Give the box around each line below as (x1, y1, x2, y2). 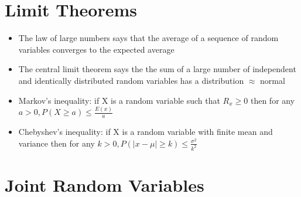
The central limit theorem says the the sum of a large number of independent (18, 63, 296, 75)
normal (260, 74, 285, 86)
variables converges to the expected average (18, 43, 175, 55)
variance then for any (18, 137, 95, 149)
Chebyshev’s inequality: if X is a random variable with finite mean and (18, 125, 273, 138)
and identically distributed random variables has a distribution (18, 74, 244, 86)
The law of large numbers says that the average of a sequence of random (18, 32, 279, 44)
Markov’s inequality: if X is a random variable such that (18, 94, 220, 106)
